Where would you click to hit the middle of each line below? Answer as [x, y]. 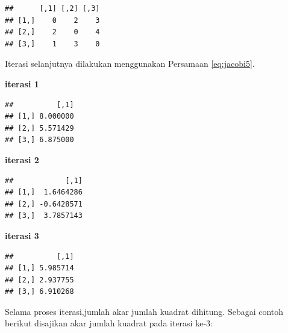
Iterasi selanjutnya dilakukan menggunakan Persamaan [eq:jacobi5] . [130, 64]
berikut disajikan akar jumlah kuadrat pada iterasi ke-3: [109, 323]
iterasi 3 [22, 235]
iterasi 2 [22, 159]
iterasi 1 [22, 83]
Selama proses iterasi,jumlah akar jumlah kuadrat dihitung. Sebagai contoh [144, 311]
